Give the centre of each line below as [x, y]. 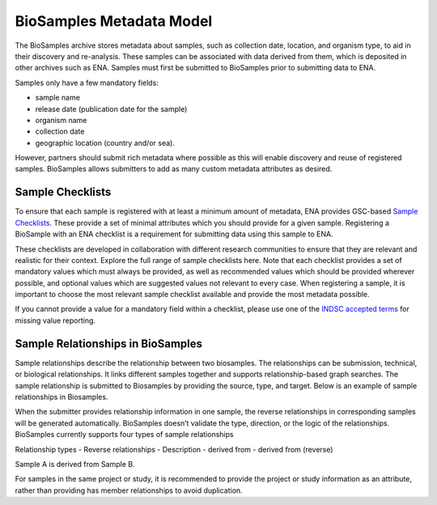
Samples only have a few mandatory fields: [87, 83]
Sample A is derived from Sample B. [75, 464]
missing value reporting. [55, 320]
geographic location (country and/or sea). [105, 142]
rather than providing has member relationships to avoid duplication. [129, 490]
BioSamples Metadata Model [114, 21]
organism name [61, 120]
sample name [58, 98]
